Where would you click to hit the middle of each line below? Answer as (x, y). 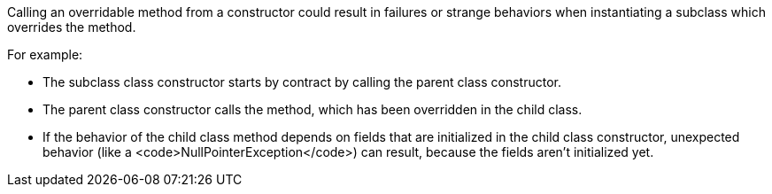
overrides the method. (72, 27)
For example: (45, 54)
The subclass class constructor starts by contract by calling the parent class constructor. (302, 82)
